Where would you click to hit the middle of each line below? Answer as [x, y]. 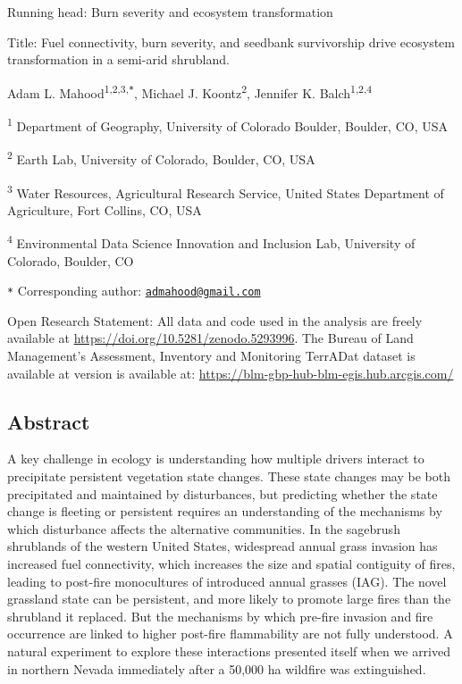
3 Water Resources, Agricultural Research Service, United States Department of [226, 191]
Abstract [49, 421]
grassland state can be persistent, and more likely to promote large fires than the [229, 599]
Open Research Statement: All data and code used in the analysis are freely [215, 320]
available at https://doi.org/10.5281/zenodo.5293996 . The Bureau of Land [210, 338]
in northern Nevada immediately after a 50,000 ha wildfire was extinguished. [217, 668]
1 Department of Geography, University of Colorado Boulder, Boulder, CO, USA [227, 125]
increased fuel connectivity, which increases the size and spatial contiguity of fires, [231, 564]
